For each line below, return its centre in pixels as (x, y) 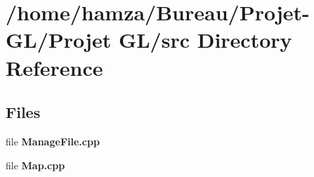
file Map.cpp (35, 165)
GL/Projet (59, 40)
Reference (54, 67)
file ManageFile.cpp (53, 141)
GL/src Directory (205, 40)
